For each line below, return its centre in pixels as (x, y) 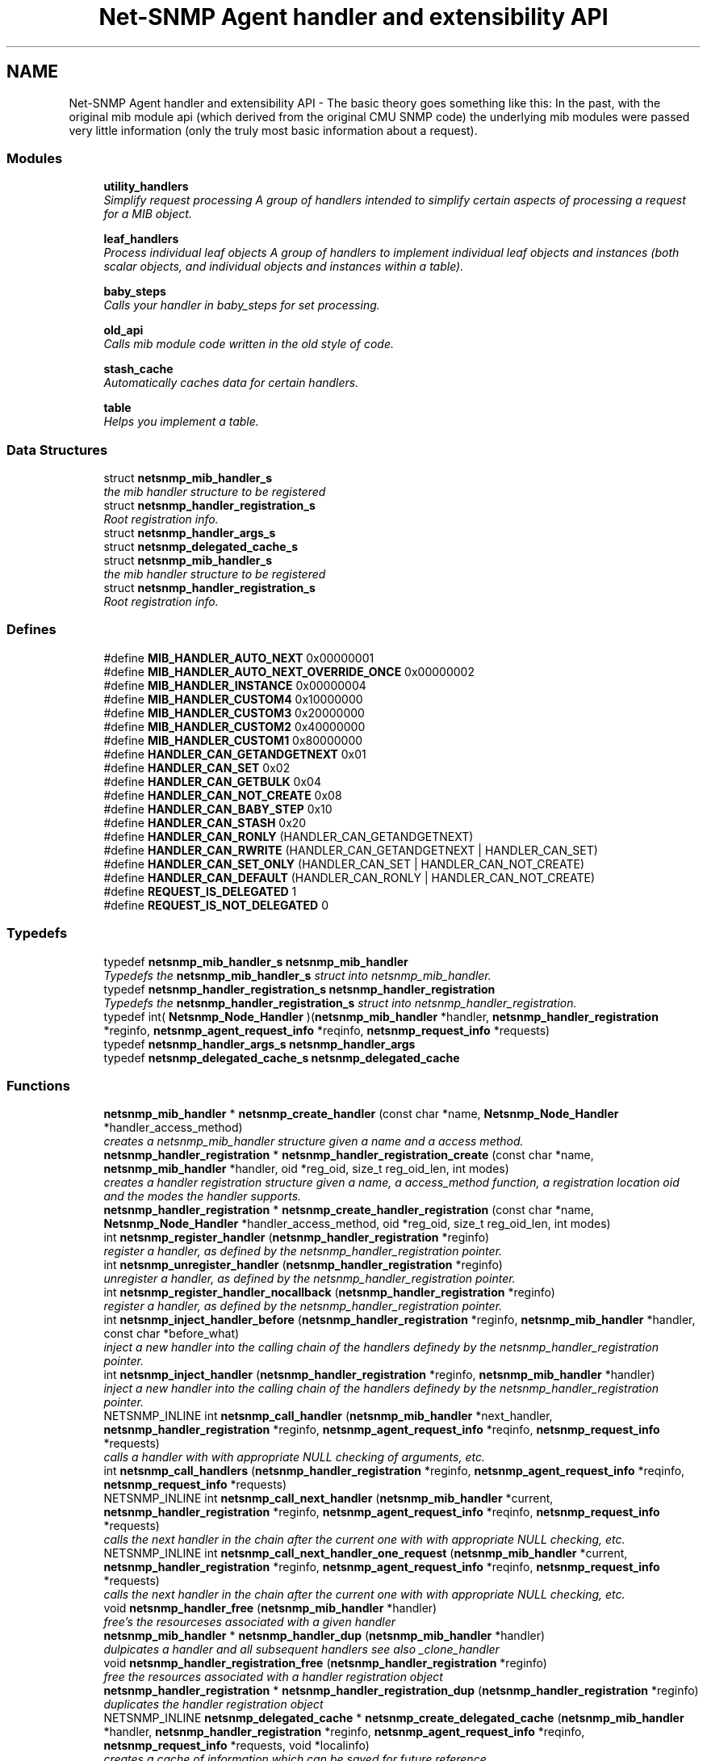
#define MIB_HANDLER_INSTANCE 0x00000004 (235, 685)
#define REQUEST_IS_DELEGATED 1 (200, 891)
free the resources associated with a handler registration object (273, 1677)
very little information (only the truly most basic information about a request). (273, 130)
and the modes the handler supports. (203, 1196)
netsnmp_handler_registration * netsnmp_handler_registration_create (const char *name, (349, 1155)
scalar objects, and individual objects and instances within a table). (284, 267)
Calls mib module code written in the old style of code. (249, 344)
